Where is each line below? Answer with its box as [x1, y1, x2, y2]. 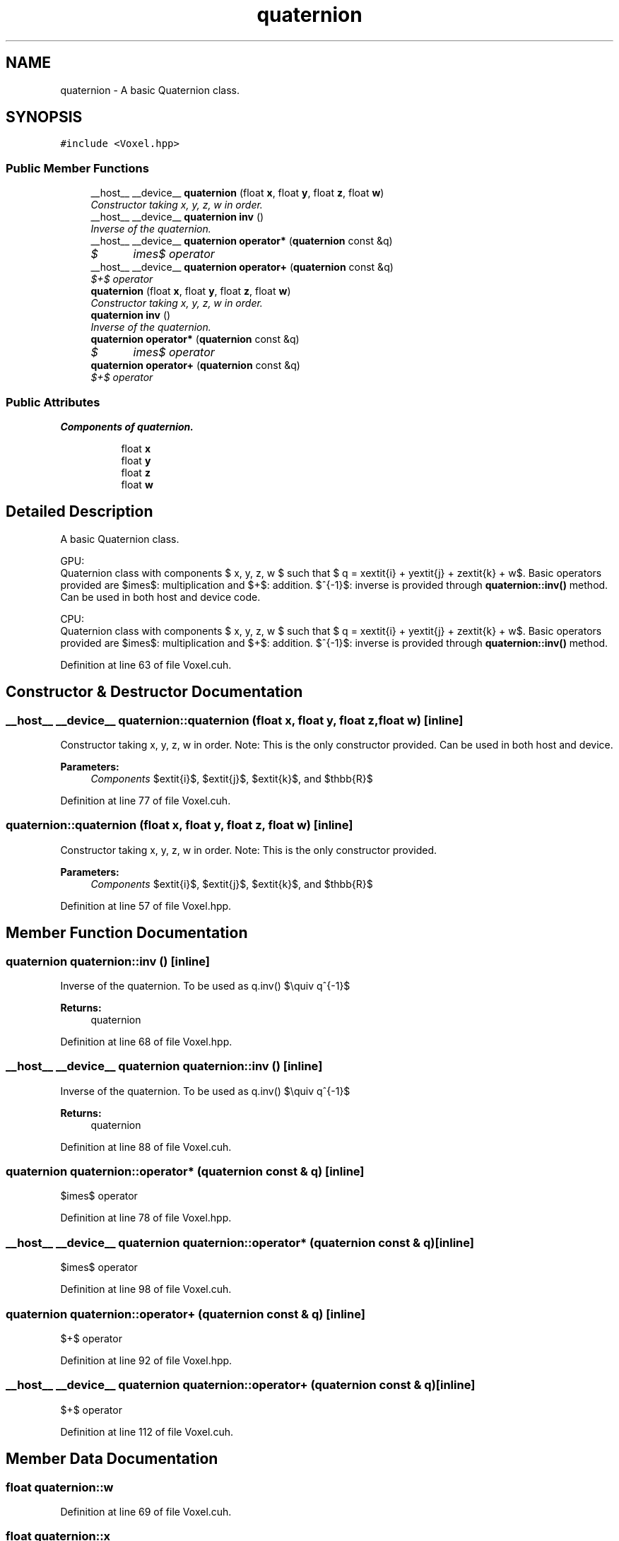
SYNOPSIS [6, 108, 83, 127]
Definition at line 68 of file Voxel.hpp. [60, 1035, 232, 1048]
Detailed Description [6, 503, 153, 521]
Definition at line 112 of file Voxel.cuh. [60, 1425, 233, 1438]
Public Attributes [6, 394, 100, 409]
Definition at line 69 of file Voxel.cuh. [60, 1505, 232, 1518]
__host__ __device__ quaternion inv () [90, 211, 264, 223]
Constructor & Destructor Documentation [6, 683, 303, 701]
